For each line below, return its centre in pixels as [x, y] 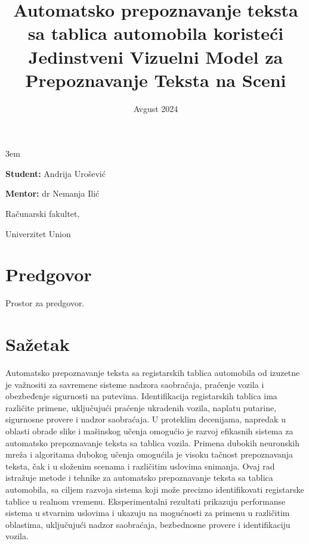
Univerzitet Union [38, 233]
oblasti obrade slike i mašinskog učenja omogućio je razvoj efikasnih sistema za [149, 431]
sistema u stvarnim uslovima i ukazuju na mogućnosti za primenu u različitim [148, 513]
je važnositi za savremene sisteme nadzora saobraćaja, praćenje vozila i [135, 384]
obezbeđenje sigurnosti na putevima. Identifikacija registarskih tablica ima [141, 396]
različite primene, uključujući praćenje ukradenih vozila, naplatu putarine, [141, 407]
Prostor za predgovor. [45, 303]
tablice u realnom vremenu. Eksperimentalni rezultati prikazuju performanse [146, 501]
